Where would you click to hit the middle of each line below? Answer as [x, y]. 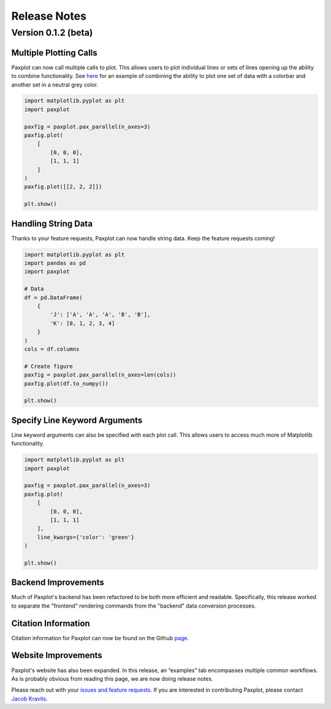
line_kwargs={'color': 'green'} [86, 537]
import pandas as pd [55, 263]
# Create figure [49, 366]
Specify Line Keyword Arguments [77, 420]
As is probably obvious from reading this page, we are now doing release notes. [112, 678]
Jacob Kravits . [30, 699]
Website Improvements [57, 655]
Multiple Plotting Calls [54, 53]
